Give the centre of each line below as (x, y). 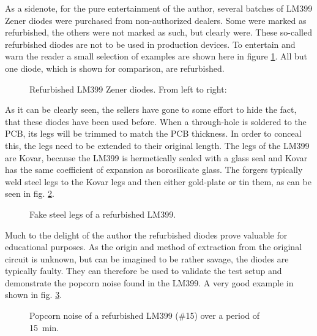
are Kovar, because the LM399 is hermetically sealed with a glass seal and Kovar (156, 157)
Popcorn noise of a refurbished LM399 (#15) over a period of (145, 315)
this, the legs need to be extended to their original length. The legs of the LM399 (157, 145)
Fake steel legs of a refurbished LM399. (103, 214)
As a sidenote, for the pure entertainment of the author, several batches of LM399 (159, 8)
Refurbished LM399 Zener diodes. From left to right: (128, 89)
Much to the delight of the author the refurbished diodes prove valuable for (146, 235)
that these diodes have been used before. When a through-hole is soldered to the (156, 121)
